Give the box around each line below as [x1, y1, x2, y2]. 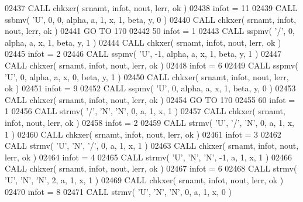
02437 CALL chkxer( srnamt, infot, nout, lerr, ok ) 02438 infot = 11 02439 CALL [5, 2, 298, 13]
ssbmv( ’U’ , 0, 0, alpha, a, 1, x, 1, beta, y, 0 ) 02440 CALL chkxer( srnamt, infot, [5, 13, 297, 25]
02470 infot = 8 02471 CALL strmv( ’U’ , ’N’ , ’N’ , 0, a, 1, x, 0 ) [5, 185, 232, 197]
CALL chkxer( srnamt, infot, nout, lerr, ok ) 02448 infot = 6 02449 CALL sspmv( [5, 59, 298, 71]
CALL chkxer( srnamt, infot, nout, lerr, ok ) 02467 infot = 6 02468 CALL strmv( [5, 162, 297, 174]
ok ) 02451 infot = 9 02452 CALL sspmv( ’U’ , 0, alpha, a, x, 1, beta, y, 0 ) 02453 [5, 82, 296, 94]
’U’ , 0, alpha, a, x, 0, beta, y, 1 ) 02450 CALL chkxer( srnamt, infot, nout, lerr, [5, 70, 289, 83]
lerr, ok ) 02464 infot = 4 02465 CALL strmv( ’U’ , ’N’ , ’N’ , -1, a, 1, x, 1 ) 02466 [5, 150, 292, 163]
